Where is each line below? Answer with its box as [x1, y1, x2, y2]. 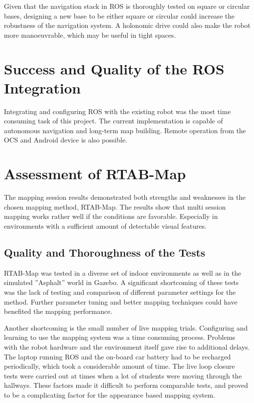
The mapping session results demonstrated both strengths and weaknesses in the [4, 192, 246, 202]
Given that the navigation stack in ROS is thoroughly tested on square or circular [4, 1, 250, 11]
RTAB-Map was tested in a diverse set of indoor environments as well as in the [4, 267, 241, 278]
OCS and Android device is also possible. [4, 135, 127, 145]
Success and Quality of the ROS [4, 58, 225, 78]
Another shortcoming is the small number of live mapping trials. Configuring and [4, 322, 248, 332]
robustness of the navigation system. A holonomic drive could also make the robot [4, 20, 251, 30]
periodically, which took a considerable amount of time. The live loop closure [4, 361, 235, 371]
